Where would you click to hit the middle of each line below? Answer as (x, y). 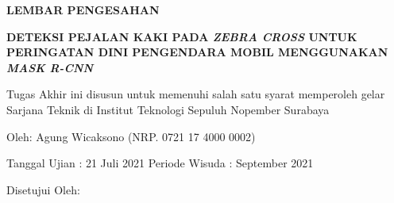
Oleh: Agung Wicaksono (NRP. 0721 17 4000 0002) (131, 136)
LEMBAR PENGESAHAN (83, 10)
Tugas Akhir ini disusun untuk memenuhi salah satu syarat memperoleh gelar (196, 94)
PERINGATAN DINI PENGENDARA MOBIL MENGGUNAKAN (197, 52)
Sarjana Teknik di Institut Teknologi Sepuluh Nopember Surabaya (168, 109)
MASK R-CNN (50, 67)
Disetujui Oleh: (43, 189)
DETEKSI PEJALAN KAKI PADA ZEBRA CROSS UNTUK (182, 36)
